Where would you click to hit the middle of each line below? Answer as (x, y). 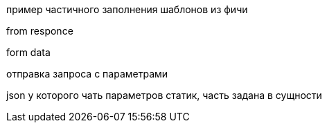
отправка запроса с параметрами (87, 74)
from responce (40, 31)
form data (28, 52)
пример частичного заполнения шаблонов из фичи (127, 9)
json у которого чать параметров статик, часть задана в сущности (164, 95)
